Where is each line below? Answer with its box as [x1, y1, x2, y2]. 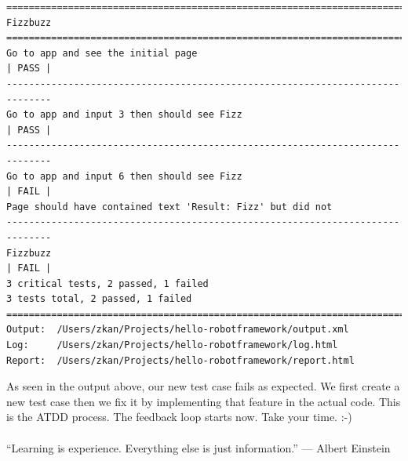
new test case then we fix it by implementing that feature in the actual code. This [6, 393, 401, 409]
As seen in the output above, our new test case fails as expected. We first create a [6, 378, 400, 394]
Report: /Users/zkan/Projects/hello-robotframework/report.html [6, 354, 355, 366]
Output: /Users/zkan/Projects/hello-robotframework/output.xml [6, 324, 349, 336]
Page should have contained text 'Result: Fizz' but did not [6, 201, 333, 212]
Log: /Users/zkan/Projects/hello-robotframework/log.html [6, 339, 338, 351]
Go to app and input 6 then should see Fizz [6, 170, 242, 182]
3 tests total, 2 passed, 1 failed [6, 293, 192, 305]
